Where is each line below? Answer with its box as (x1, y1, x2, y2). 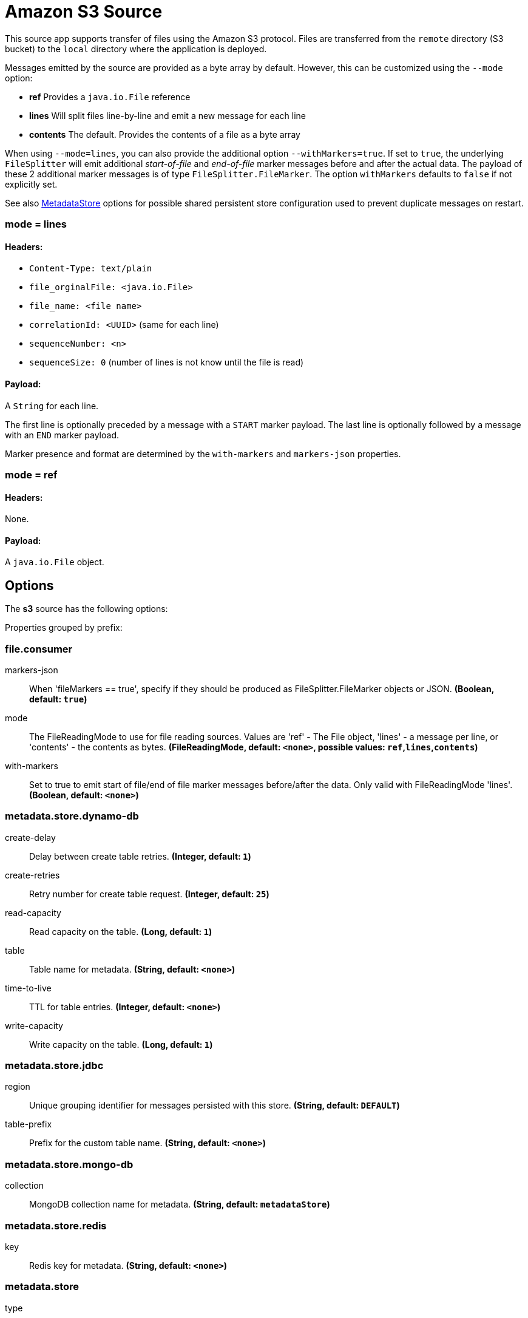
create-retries (5, 869, 60, 880)
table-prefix (5, 1119, 52, 1130)
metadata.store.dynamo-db (5, 810, 139, 823)
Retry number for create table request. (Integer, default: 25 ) (29, 888, 269, 899)
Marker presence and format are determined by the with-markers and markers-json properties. (5, 448, 401, 459)
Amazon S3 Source (5, 1, 163, 22)
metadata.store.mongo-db (5, 1158, 134, 1170)
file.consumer (5, 642, 73, 655)
